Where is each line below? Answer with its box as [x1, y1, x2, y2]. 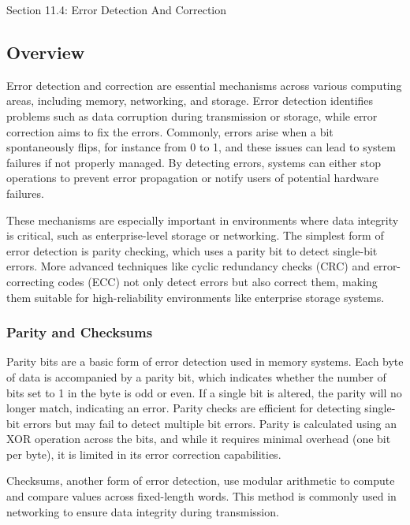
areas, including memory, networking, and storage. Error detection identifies [6, 92, 374, 109]
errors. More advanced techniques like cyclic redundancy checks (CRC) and [6, 258, 371, 274]
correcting [6, 273, 54, 289]
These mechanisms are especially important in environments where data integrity [6, 211, 399, 228]
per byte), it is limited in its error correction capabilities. [6, 445, 281, 462]
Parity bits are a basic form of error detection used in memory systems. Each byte [6, 353, 404, 370]
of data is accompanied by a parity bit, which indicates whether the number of [6, 368, 386, 385]
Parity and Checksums [6, 322, 153, 342]
